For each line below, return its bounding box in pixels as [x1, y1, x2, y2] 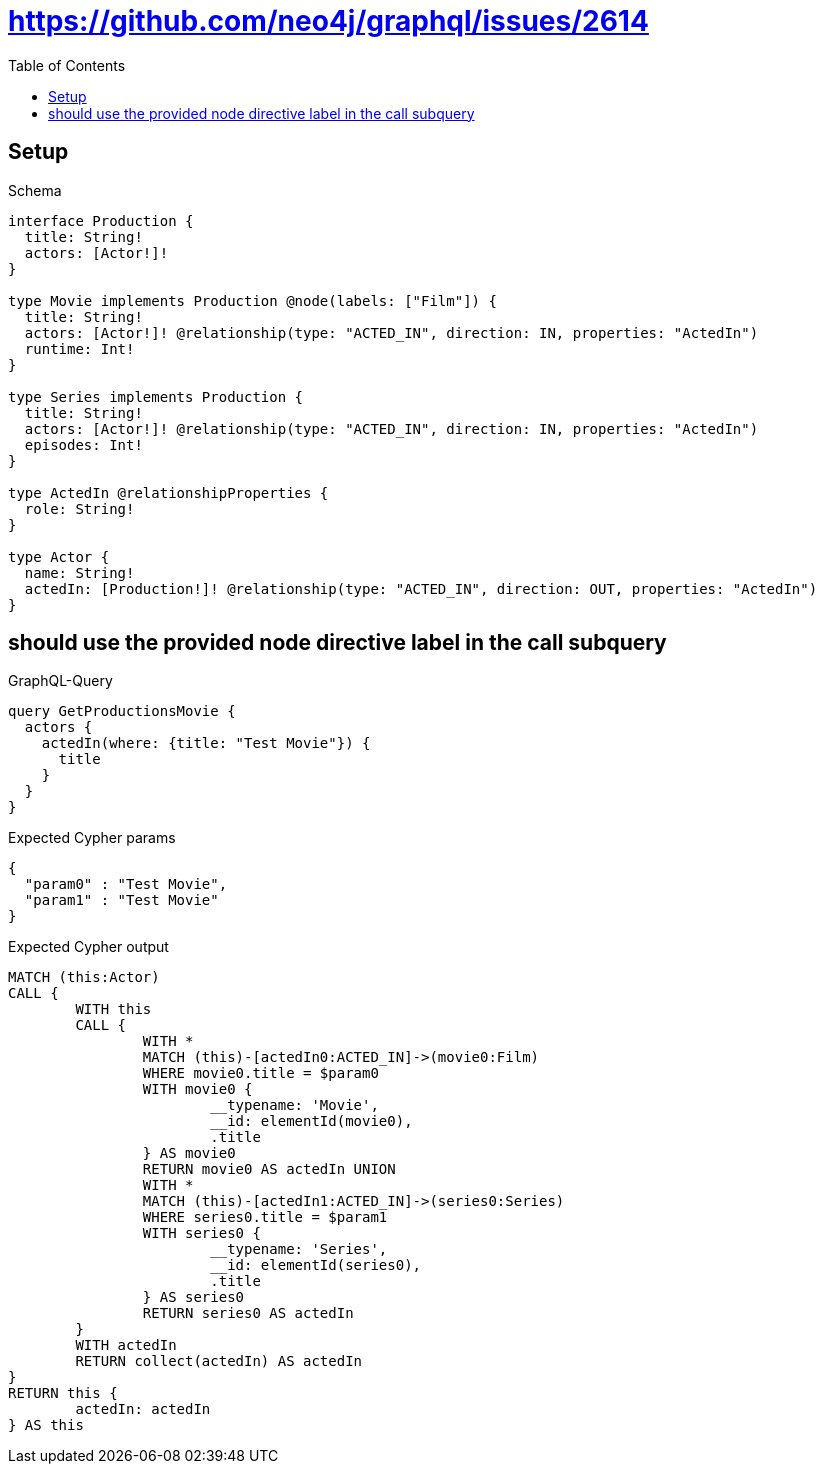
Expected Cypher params [8, 829, 176, 847]
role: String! [24, 500, 135, 517]
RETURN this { [8, 1385, 118, 1402]
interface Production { [8, 212, 194, 229]
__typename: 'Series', [210, 1241, 388, 1258]
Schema [8, 181, 62, 199]
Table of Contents [8, 56, 126, 74]
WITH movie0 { [142, 1081, 253, 1098]
